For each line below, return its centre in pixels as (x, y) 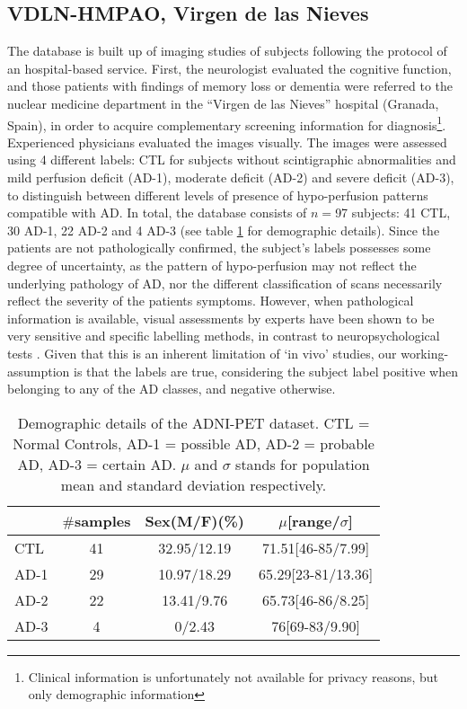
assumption (39, 371)
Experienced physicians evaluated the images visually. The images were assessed (227, 142)
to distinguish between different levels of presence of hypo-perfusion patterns (218, 195)
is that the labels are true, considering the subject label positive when (266, 371)
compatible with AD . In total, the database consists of (157, 213)
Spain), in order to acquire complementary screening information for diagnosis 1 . (227, 123)
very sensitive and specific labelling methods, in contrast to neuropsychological (224, 336)
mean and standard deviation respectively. (194, 484)
